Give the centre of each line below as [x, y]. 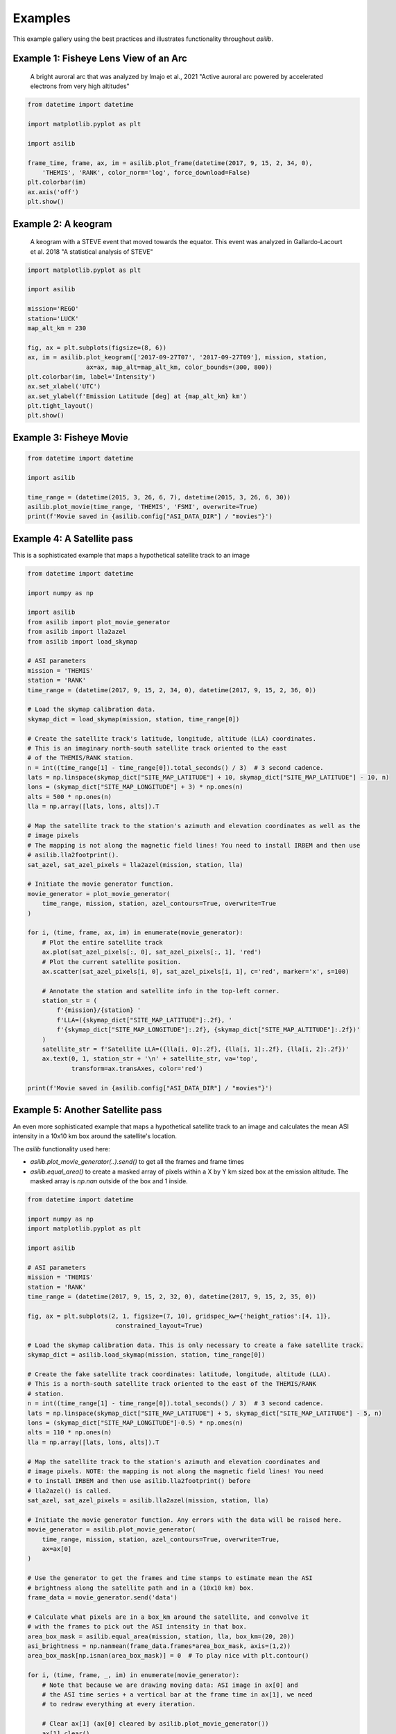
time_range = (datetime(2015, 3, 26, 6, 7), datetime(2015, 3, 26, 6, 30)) [159, 497]
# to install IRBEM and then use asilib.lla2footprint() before [139, 1481]
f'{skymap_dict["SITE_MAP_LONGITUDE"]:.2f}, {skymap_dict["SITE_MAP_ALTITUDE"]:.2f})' [208, 1030]
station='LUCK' [53, 318]
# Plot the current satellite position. [112, 962]
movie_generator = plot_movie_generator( [99, 894]
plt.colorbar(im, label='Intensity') [92, 377]
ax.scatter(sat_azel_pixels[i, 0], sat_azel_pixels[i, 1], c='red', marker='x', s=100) [196, 971]
